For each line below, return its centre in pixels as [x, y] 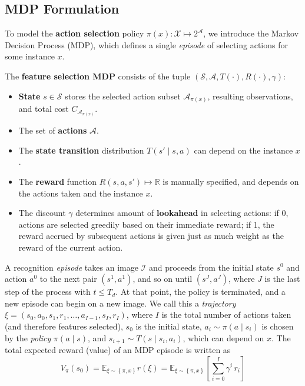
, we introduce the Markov [251, 33]
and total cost [44, 109]
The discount [42, 213]
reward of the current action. [71, 247]
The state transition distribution [81, 150]
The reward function [58, 181]
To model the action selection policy [74, 33]
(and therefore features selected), [64, 326]
